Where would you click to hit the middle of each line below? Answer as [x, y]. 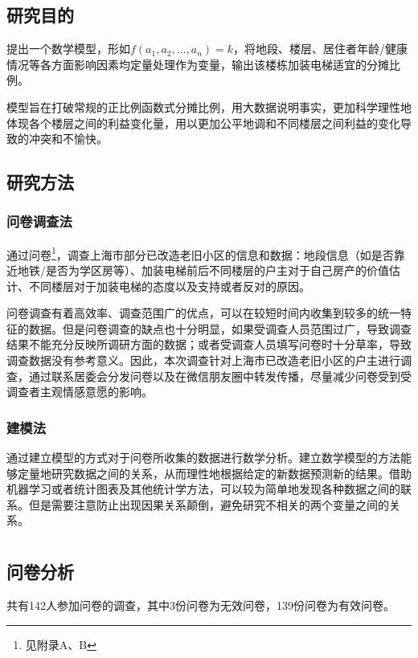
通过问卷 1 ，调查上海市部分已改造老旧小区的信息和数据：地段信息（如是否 [200, 253]
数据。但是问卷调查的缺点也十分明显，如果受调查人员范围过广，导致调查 [220, 328]
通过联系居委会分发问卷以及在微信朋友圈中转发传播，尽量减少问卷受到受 [220, 376]
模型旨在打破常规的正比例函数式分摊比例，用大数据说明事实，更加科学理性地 [209, 106]
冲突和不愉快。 [68, 139]
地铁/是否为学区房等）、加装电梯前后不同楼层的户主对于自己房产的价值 [203, 270]
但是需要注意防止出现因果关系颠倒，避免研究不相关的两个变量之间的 [209, 504]
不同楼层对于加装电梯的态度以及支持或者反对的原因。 [169, 286]
